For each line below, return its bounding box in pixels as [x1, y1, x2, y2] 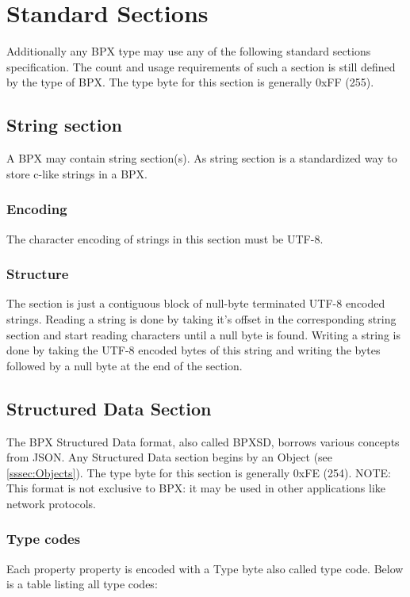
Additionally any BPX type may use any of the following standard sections [6, 43, 371, 59]
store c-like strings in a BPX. [6, 165, 148, 182]
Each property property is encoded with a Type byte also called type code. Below [6, 560, 404, 576]
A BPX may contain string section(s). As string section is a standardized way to [6, 150, 397, 166]
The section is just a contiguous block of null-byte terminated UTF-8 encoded [6, 295, 385, 312]
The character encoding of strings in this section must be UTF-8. [6, 230, 324, 247]
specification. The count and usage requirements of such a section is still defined [6, 58, 396, 75]
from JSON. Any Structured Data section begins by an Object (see [6, 449, 333, 465]
